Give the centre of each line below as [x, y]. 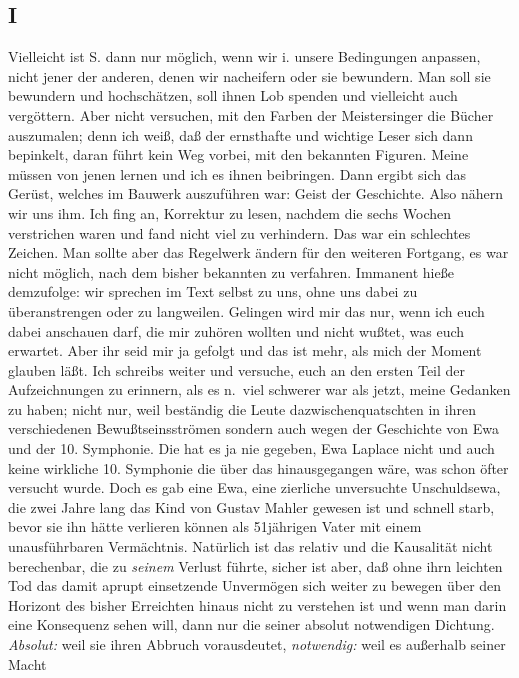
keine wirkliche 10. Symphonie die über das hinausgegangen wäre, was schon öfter [258, 467]
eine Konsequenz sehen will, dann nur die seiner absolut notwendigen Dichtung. [251, 624]
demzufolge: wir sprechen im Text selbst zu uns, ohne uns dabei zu [213, 291]
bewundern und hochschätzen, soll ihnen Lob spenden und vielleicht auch [233, 95]
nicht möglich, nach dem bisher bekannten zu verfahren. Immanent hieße [231, 271]
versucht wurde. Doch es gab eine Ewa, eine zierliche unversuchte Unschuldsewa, [254, 487]
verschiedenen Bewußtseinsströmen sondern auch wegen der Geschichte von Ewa [254, 428]
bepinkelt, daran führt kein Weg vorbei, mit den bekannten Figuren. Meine [238, 154]
